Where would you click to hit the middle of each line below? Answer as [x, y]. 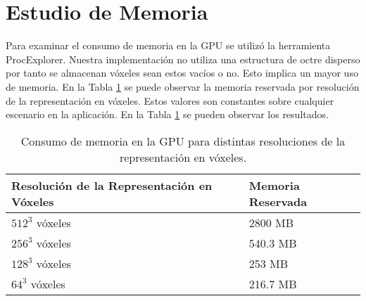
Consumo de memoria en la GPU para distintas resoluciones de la [183, 141]
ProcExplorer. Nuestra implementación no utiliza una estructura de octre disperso [183, 59]
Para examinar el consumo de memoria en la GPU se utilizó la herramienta [168, 45]
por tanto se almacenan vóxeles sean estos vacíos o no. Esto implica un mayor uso [182, 73]
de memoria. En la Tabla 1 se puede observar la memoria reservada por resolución [183, 86]
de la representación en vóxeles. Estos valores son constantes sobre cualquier [170, 100]
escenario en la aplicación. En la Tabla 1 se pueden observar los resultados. [167, 114]
